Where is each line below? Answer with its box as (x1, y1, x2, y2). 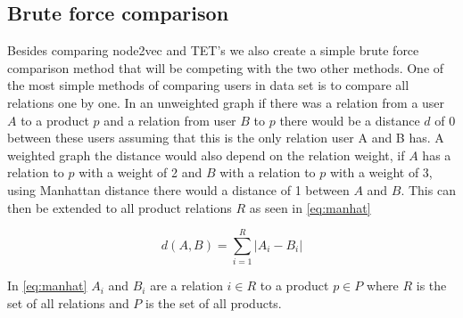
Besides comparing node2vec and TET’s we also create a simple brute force (7, 41, 419, 60)
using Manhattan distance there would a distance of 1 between (7, 180, 350, 199)
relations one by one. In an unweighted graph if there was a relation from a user (7, 93, 445, 111)
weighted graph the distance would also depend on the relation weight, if (7, 145, 405, 164)
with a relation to (219, 163, 316, 182)
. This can (401, 180, 456, 199)
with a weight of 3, (330, 163, 433, 182)
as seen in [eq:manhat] (249, 198, 371, 216)
